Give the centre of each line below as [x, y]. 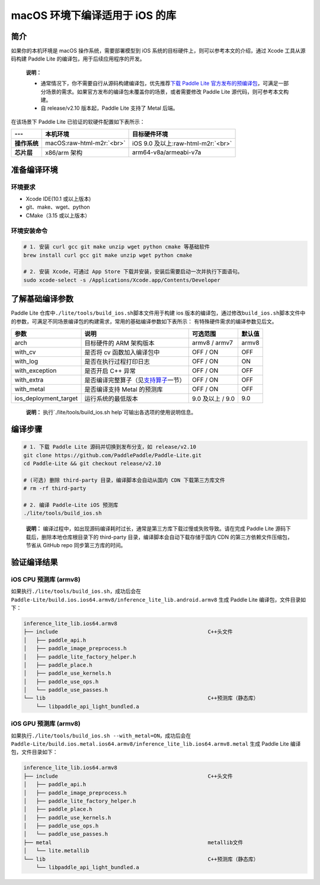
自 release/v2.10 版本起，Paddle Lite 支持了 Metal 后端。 [109, 108]
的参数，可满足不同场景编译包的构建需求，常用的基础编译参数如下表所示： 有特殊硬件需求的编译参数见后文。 [144, 321]
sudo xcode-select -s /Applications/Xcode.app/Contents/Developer [122, 280]
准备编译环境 [34, 170]
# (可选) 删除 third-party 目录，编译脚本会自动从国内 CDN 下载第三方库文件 [124, 480]
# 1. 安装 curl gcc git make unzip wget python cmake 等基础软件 [117, 247]
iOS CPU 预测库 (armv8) [46, 579]
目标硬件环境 [150, 135]
